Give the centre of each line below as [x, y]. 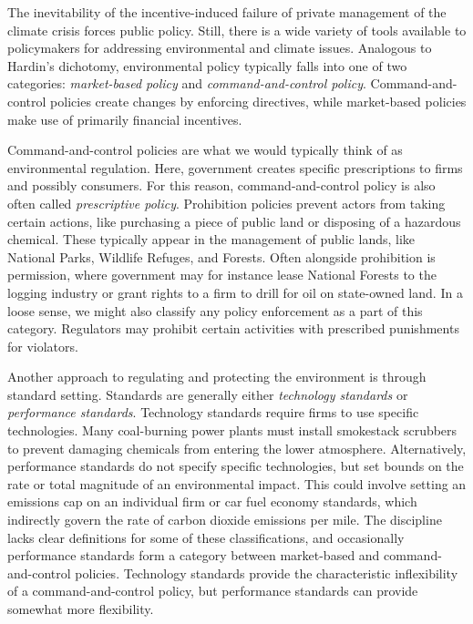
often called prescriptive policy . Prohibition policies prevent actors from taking [226, 203]
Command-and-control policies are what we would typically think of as [205, 150]
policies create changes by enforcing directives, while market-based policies [258, 101]
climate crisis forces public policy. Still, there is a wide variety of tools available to [237, 30]
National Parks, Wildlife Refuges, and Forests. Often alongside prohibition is [221, 256]
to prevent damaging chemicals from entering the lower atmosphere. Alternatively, [237, 448]
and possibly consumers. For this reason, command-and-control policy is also [221, 185]
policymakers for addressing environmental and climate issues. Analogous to [220, 48]
